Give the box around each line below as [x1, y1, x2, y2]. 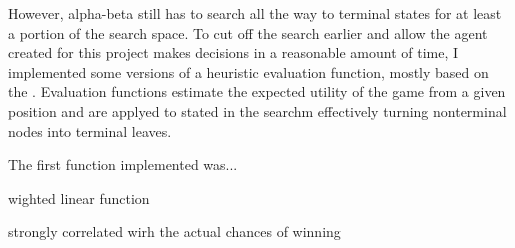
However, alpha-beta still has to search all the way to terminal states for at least [8, 3, 502, 23]
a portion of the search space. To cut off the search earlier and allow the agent [8, 22, 488, 43]
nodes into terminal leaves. [8, 120, 172, 141]
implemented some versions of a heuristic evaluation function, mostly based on [8, 61, 489, 82]
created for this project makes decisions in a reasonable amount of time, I [8, 42, 459, 63]
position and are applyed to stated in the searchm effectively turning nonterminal [8, 100, 507, 121]
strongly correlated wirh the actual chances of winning [8, 221, 341, 242]
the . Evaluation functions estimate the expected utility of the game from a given [8, 81, 506, 102]
